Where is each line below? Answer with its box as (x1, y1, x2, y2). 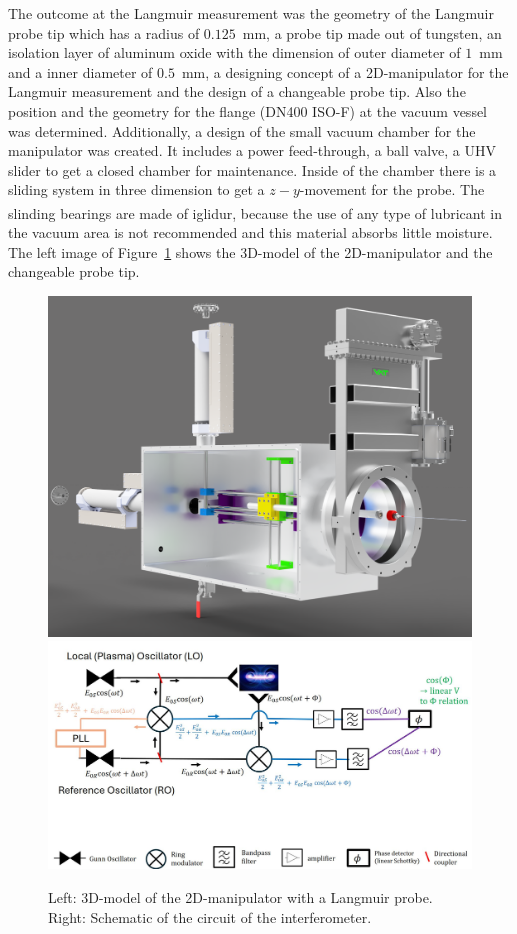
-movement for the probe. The (299, 179, 485, 200)
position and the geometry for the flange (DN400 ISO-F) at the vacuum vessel (8, 100, 488, 121)
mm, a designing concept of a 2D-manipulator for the (181, 61, 509, 82)
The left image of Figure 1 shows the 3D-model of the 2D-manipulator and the (8, 241, 493, 262)
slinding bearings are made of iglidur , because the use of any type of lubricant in (8, 202, 503, 223)
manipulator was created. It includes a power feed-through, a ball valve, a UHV (8, 140, 496, 161)
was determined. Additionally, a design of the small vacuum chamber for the (8, 120, 476, 141)
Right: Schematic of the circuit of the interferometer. (48, 906, 372, 927)
